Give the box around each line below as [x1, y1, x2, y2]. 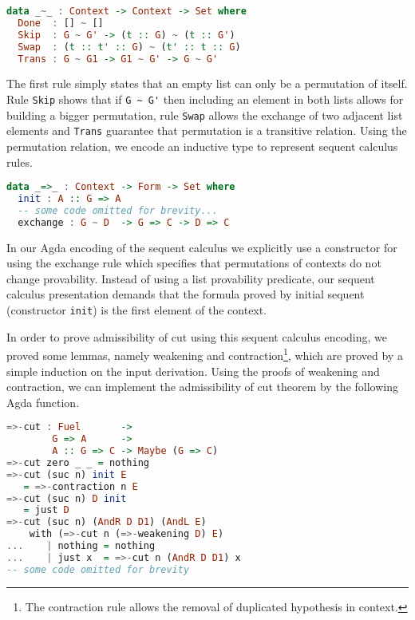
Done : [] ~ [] [18, 17, 104, 29]
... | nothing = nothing [6, 540, 156, 552]
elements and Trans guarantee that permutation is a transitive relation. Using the [6, 122, 407, 139]
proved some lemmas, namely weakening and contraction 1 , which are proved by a [6, 345, 403, 363]
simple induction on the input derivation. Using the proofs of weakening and [6, 362, 380, 379]
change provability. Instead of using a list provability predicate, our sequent [6, 270, 375, 286]
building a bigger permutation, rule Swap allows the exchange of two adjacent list [6, 106, 403, 123]
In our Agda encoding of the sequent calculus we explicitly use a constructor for [6, 239, 397, 255]
